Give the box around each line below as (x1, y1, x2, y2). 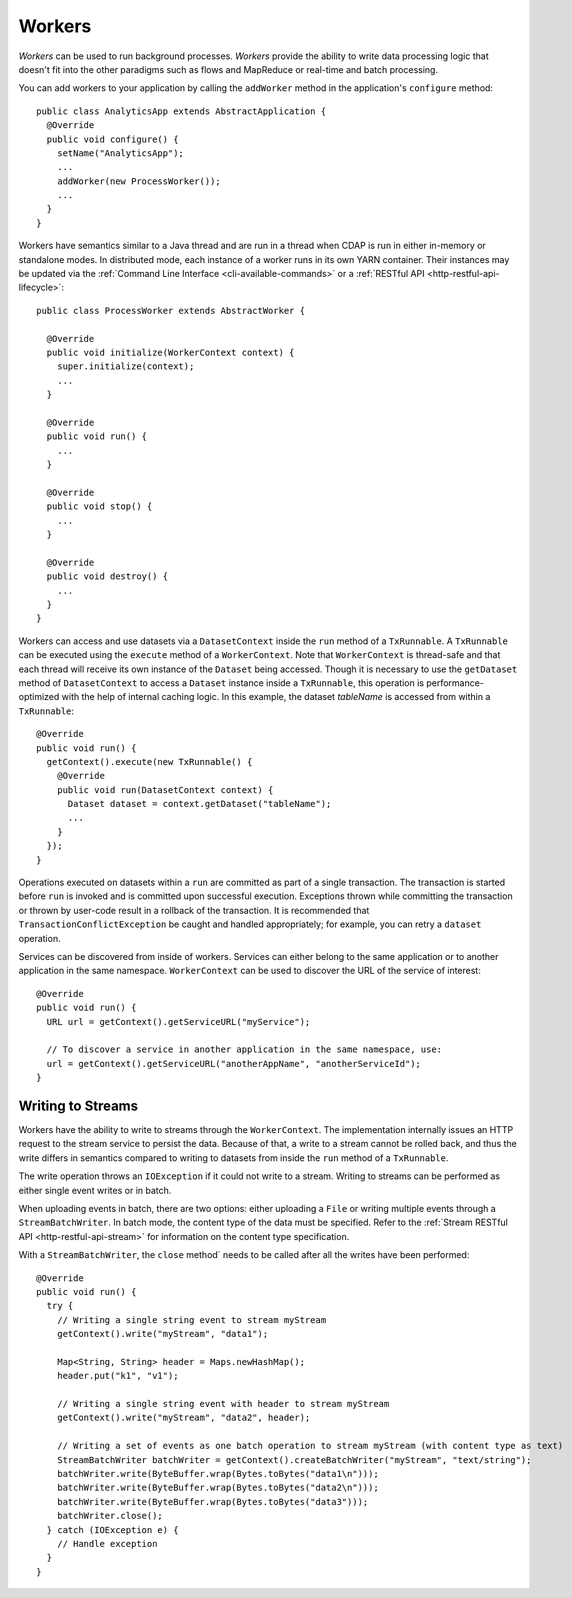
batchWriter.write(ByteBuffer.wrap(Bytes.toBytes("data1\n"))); (56, 1468, 379, 1479)
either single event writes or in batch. (18, 1184, 172, 1196)
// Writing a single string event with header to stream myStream (56, 1398, 390, 1410)
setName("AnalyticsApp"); (56, 147, 185, 159)
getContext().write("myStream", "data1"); (56, 1328, 269, 1340)
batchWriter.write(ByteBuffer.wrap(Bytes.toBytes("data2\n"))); (56, 1482, 379, 1494)
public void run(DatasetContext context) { (56, 784, 274, 795)
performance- (426, 676, 485, 689)
